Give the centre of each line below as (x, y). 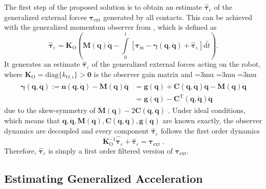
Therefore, (20, 150)
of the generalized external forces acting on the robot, (176, 64)
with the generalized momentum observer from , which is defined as (110, 27)
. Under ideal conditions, (206, 110)
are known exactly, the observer (212, 120)
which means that (32, 120)
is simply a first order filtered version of (111, 150)
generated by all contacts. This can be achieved (178, 17)
